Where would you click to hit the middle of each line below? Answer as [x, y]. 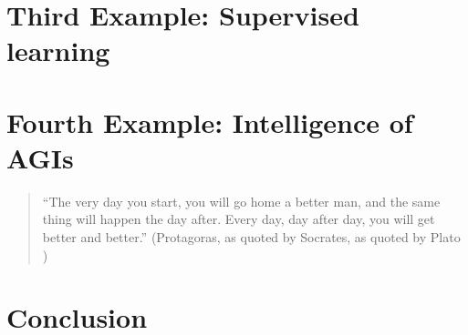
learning [58, 51]
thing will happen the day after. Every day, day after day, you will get [239, 219]
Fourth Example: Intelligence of [210, 122]
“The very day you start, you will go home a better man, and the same [241, 201]
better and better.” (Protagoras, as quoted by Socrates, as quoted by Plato [251, 237]
